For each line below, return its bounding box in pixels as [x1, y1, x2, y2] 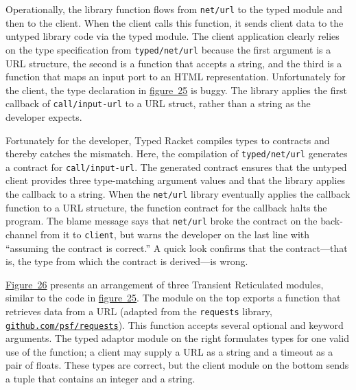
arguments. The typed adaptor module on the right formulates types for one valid [5, 331, 349, 345]
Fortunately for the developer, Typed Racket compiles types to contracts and [5, 133, 330, 147]
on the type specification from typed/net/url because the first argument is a [5, 42, 331, 56]
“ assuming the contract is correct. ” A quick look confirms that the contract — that [5, 240, 348, 255]
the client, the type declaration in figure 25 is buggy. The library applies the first [5, 82, 347, 97]
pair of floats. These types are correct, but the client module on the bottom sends [5, 358, 349, 372]
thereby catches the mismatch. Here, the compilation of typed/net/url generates [5, 146, 348, 161]
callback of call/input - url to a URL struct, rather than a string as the [5, 96, 311, 111]
